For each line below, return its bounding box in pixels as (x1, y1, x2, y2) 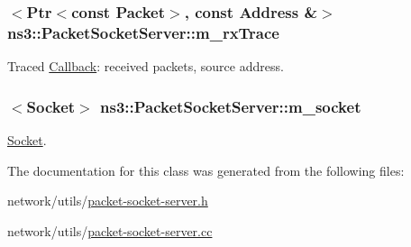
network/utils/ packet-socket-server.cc (7, 221, 213, 240)
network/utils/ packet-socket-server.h (7, 191, 208, 210)
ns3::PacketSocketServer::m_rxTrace (7, 21, 279, 43)
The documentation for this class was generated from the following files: (7, 160, 405, 179)
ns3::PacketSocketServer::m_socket (100, 95, 361, 117)
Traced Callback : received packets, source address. (7, 57, 284, 76)
